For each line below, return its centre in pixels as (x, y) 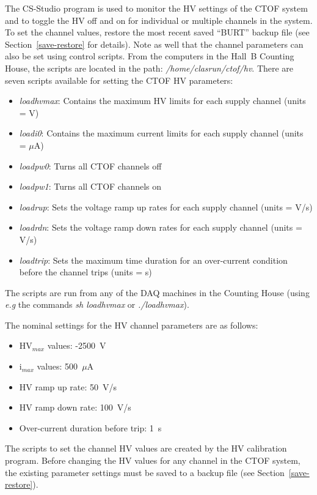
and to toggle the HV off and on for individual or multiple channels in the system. (159, 20)
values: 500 (57, 366)
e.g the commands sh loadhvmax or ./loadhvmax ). (97, 304)
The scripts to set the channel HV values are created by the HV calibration (146, 448)
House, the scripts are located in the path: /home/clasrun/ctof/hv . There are (149, 68)
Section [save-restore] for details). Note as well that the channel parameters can (154, 44)
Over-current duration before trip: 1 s (90, 427)
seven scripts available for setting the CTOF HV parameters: (119, 80)
